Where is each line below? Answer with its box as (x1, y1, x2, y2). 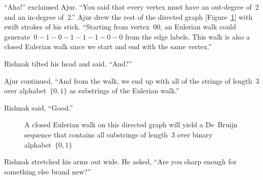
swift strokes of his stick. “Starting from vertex (4, 21, 150, 32)
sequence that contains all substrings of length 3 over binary (24, 129, 213, 139)
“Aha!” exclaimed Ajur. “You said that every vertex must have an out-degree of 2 (4, 2, 259, 12)
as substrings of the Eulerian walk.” (69, 85, 179, 96)
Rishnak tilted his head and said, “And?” (4, 58, 132, 68)
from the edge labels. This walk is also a (125, 31, 250, 42)
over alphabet (4, 85, 47, 96)
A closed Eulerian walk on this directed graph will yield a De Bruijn (24, 119, 238, 130)
